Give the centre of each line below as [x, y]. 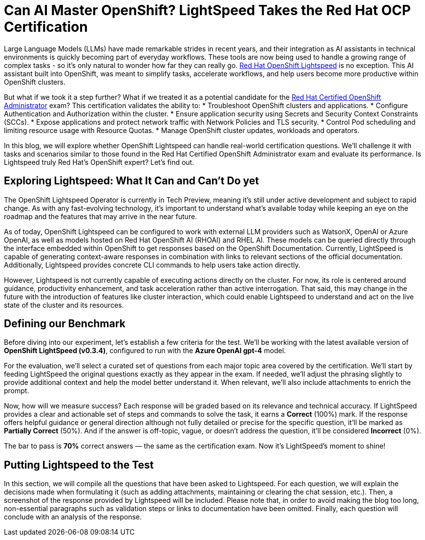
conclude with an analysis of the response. [73, 517]
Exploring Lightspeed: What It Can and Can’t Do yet [131, 181]
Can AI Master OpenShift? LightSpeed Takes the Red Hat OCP [207, 10]
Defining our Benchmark [65, 324]
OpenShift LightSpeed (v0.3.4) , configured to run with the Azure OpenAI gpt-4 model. [145, 351]
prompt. [17, 391]
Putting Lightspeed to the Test [79, 465]
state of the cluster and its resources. [64, 305]
